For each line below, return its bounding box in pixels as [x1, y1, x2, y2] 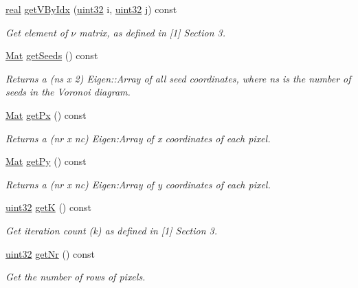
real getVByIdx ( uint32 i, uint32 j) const [5, 2, 177, 16]
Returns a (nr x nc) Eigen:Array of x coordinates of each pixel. [5, 131, 271, 145]
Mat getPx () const [5, 107, 87, 122]
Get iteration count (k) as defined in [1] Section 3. [5, 223, 217, 237]
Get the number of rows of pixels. [5, 269, 146, 284]
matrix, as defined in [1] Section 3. [79, 25, 226, 39]
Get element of [5, 25, 68, 39]
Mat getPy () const [5, 154, 87, 168]
